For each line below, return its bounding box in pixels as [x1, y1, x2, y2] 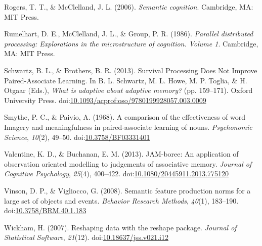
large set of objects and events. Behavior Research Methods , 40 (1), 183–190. [4, 195, 239, 206]
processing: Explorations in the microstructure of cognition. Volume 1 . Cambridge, [4, 38, 258, 48]
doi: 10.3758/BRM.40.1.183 [4, 205, 86, 216]
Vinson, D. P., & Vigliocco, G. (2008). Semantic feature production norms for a [4, 185, 251, 195]
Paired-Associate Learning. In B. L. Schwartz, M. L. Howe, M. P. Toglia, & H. [4, 75, 247, 85]
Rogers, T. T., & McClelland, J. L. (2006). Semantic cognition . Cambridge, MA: [4, 2, 253, 12]
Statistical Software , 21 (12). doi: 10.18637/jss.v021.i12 [4, 232, 168, 242]
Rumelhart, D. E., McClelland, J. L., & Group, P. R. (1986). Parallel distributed [4, 28, 253, 39]
